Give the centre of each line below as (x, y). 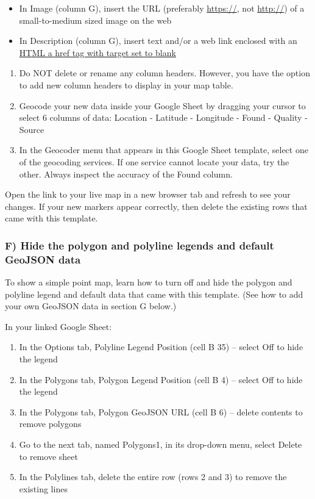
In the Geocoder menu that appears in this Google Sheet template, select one (164, 150)
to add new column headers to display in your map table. (126, 84)
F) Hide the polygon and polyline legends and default (140, 245)
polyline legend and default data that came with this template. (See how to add (154, 294)
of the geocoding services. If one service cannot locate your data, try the (154, 161)
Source (32, 129)
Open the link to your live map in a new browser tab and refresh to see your (148, 194)
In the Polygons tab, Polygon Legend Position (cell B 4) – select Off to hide (161, 379)
